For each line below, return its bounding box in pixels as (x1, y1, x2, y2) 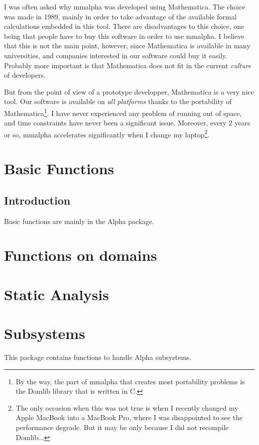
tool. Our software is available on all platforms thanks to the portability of (4, 96, 232, 107)
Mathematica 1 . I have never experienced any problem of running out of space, (4, 106, 242, 118)
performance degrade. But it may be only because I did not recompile (15, 422, 229, 433)
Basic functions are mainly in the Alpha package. (4, 216, 154, 226)
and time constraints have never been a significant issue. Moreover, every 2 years (4, 117, 251, 128)
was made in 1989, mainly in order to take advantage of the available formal (4, 11, 237, 21)
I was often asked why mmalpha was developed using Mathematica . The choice (4, 1, 246, 11)
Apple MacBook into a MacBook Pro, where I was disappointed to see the (15, 412, 243, 423)
